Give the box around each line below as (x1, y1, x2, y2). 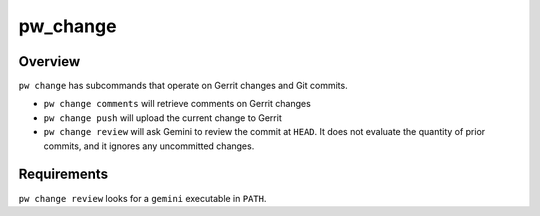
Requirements (18, 166, 109, 183)
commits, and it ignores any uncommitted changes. (43, 140, 255, 152)
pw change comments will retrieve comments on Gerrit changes (43, 98, 312, 110)
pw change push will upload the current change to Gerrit (43, 111, 282, 124)
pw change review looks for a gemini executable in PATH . (18, 192, 267, 204)
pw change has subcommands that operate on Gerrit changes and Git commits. (18, 80, 349, 92)
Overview (18, 53, 81, 70)
